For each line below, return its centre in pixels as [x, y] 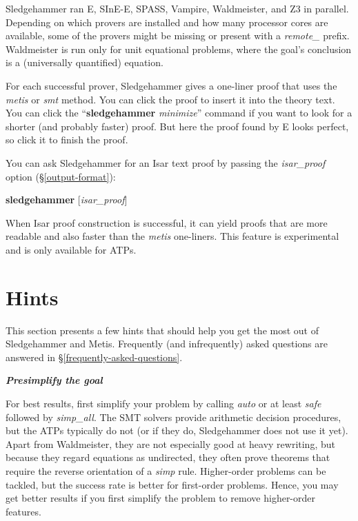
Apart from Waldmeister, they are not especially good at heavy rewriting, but [170, 443]
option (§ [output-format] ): [61, 176]
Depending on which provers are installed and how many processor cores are [167, 22]
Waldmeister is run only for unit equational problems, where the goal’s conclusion [179, 49]
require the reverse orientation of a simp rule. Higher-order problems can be [166, 470]
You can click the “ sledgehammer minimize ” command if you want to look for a [179, 113]
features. [23, 511]
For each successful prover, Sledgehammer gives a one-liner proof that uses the [171, 85]
